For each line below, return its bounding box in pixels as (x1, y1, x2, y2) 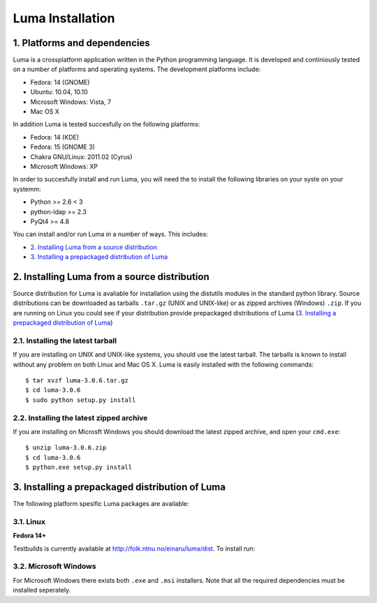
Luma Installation (13, 10, 115, 26)
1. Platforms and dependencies (13, 37, 150, 49)
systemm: (13, 185, 41, 193)
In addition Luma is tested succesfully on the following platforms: (13, 120, 200, 128)
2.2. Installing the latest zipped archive (13, 412, 148, 422)
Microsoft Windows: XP (30, 162, 98, 170)
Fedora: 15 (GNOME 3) (30, 143, 96, 151)
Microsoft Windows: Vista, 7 (30, 98, 112, 106)
